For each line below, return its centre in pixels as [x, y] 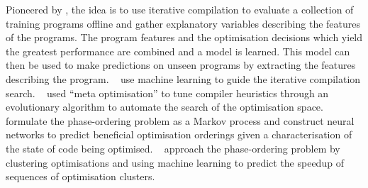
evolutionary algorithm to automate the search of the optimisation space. [165, 107]
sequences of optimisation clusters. [80, 176]
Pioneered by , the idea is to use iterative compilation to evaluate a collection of [180, 9]
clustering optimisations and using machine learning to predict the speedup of [175, 162]
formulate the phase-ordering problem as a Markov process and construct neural [180, 120]
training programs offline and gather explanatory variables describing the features [183, 23]
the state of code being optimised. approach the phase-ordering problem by [173, 148]
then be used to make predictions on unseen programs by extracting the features [181, 65]
